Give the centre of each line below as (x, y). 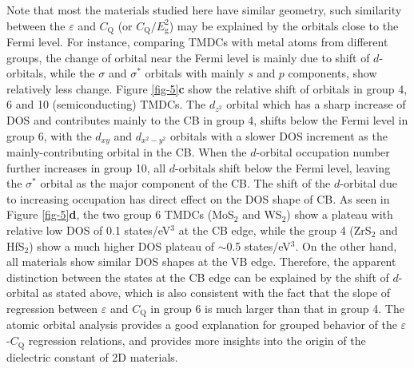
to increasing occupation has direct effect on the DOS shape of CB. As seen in (198, 198)
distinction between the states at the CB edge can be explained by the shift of (198, 277)
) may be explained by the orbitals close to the (284, 25)
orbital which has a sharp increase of (316, 104)
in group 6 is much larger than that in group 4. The (277, 308)
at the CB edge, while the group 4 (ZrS (275, 230)
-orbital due (368, 183)
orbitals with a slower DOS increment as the (279, 135)
